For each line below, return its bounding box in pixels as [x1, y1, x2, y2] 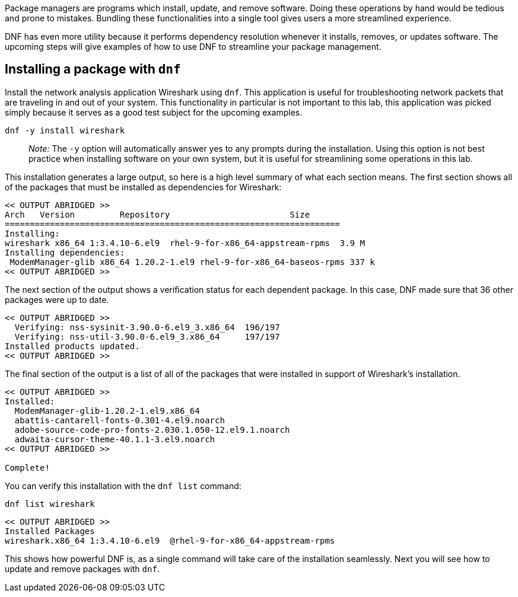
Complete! [5, 462, 50, 473]
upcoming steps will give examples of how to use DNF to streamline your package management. [5, 41, 382, 52]
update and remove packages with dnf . [5, 563, 160, 574]
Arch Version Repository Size [5, 209, 310, 219]
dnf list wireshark [5, 499, 95, 509]
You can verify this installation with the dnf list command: [5, 480, 241, 491]
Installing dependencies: [5, 247, 125, 257]
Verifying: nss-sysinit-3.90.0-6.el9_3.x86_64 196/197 [14, 322, 280, 332]
